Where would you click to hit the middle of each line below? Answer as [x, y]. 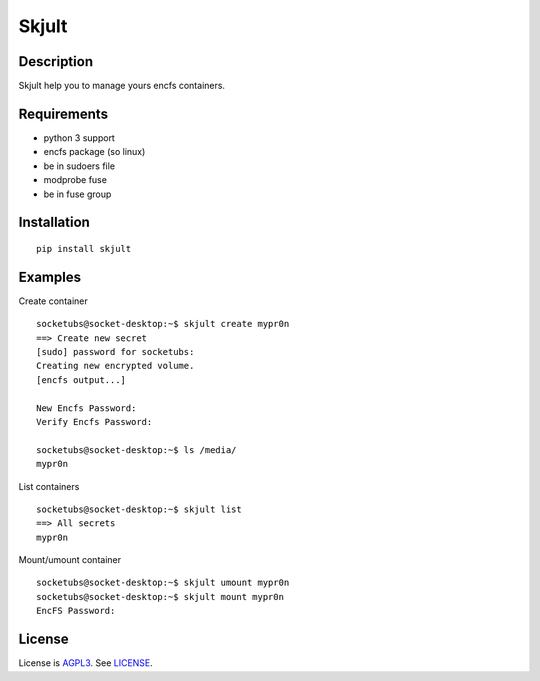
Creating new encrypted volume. [115, 366]
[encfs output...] [81, 379]
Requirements [63, 113]
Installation [54, 222]
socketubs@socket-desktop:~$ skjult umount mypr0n [163, 583]
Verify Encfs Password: [94, 421]
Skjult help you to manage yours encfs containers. [121, 86]
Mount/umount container [70, 560]
